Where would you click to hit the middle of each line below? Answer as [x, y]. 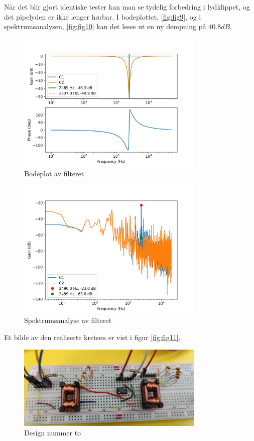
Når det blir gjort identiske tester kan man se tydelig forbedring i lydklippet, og [127, 7]
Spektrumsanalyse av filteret [68, 320]
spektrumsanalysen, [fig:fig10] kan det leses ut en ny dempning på [105, 26]
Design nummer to [53, 433]
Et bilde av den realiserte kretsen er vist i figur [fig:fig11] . [92, 337]
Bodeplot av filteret [54, 173]
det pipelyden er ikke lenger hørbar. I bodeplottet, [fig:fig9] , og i [103, 16]
